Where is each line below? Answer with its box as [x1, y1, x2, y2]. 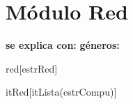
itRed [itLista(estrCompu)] [6, 84, 117, 99]
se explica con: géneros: [6, 38, 120, 52]
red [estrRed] [6, 61, 58, 75]
